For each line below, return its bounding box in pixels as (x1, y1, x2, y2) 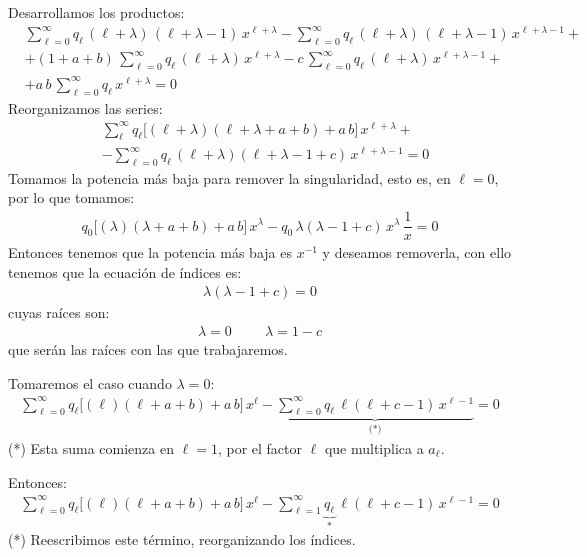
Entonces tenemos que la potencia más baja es (8, 242, 292, 263)
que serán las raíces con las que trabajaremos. (8, 338, 288, 359)
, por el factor (217, 437, 302, 458)
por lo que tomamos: (8, 187, 135, 208)
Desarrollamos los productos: (8, 2, 185, 22)
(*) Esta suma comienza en (8, 437, 174, 458)
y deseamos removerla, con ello (322, 242, 512, 263)
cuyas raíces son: (8, 302, 110, 323)
